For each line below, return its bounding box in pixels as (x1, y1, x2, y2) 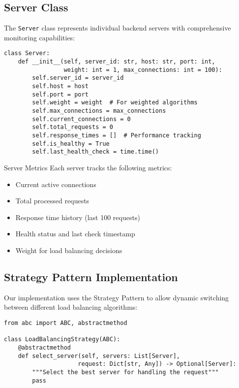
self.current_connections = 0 (32, 115, 131, 123)
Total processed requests (15, 195, 90, 206)
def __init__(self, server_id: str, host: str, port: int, (18, 58, 215, 65)
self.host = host (32, 83, 89, 90)
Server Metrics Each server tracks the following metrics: (4, 162, 172, 172)
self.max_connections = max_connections (32, 107, 166, 115)
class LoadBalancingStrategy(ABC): (4, 336, 120, 343)
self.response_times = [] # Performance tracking (32, 132, 201, 139)
